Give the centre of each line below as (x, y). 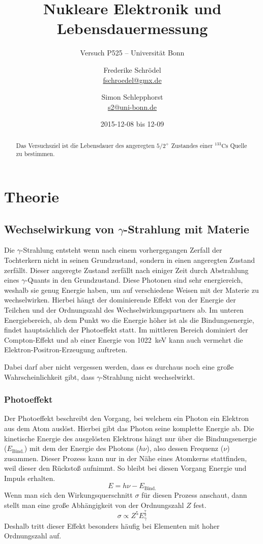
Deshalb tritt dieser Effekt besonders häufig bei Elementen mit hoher (112, 525)
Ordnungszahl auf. (33, 536)
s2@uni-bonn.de (132, 107)
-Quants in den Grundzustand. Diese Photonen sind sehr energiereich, (134, 280)
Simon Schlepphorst (132, 97)
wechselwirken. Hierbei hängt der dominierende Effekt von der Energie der (120, 300)
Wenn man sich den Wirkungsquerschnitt (68, 494)
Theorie (32, 196)
